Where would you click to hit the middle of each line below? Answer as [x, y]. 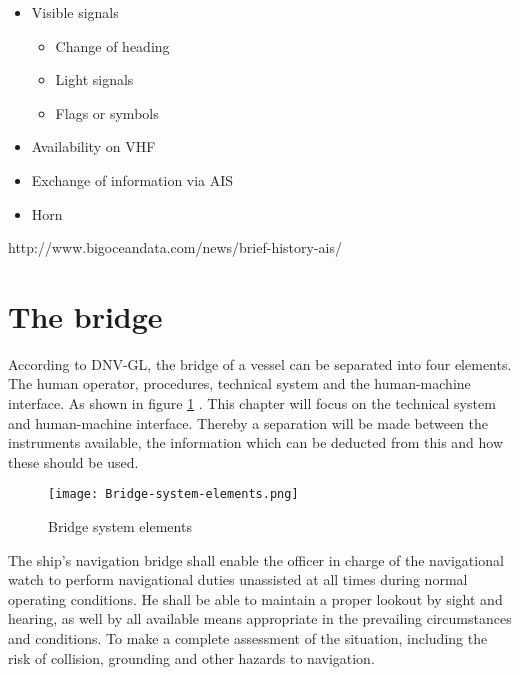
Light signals [94, 79]
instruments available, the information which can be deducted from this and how [256, 442]
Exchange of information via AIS [132, 179]
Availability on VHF [93, 146]
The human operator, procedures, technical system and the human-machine [239, 383]
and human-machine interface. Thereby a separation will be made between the [248, 422]
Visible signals [75, 12]
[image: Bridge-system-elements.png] [173, 494]
